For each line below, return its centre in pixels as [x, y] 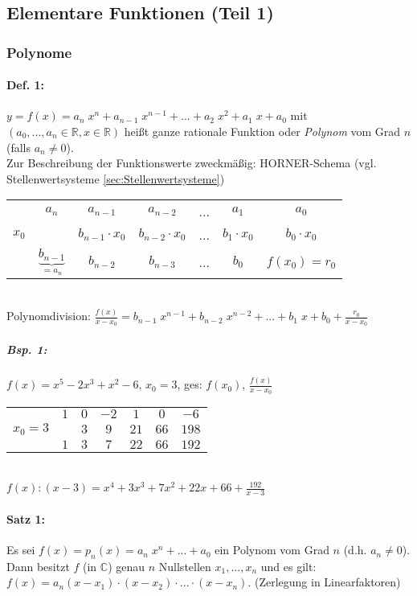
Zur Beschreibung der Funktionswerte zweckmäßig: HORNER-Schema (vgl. [192, 163]
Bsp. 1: [27, 349]
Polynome [39, 52]
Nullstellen [185, 566]
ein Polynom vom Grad [272, 550]
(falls [19, 147]
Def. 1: [25, 85]
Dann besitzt [38, 566]
